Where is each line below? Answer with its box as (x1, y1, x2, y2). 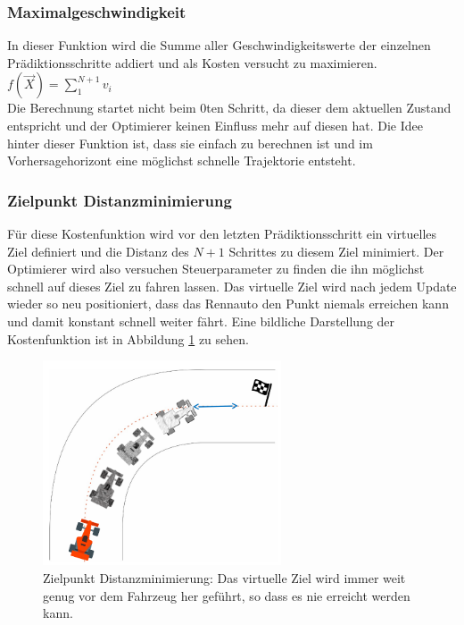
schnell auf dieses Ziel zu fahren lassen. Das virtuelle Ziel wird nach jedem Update (7, 276, 457, 295)
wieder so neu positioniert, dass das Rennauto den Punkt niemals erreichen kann (7, 294, 449, 313)
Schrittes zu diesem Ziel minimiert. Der (228, 241, 444, 260)
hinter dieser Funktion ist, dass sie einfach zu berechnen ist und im (7, 133, 373, 152)
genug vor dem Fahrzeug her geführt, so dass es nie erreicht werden (43, 586, 410, 604)
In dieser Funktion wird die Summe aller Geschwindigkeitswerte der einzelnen (7, 36, 431, 55)
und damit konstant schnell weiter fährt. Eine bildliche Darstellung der (7, 311, 395, 330)
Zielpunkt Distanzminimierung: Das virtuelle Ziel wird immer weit (43, 569, 406, 587)
